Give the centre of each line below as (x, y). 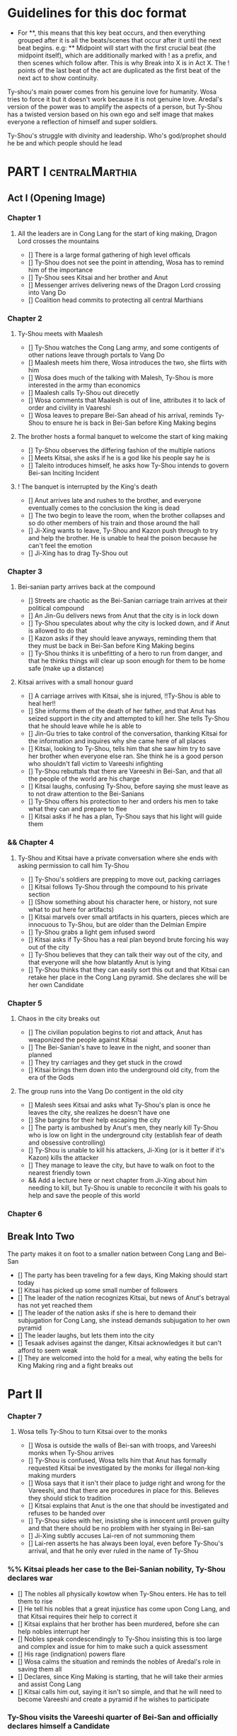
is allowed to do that (57, 631)
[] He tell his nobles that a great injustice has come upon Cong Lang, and (124, 1608)
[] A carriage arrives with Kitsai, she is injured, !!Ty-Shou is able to (124, 696)
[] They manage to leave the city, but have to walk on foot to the (121, 1165)
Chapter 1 (24, 218)
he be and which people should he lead (65, 143)
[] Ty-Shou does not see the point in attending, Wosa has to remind (126, 262)
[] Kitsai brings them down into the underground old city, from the (124, 1070)
